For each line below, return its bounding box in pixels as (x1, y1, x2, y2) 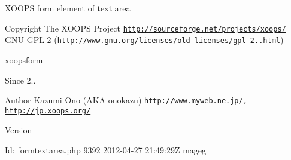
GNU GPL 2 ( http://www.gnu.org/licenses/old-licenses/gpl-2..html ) (5, 33, 284, 46)
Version (5, 124, 32, 136)
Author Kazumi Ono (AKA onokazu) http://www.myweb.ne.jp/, (5, 94, 247, 106)
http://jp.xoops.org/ (5, 106, 91, 115)
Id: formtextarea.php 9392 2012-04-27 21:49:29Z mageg (5, 144, 207, 156)
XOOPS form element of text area (5, 2, 131, 14)
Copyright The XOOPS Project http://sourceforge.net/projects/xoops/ (5, 21, 286, 34)
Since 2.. (5, 73, 36, 86)
